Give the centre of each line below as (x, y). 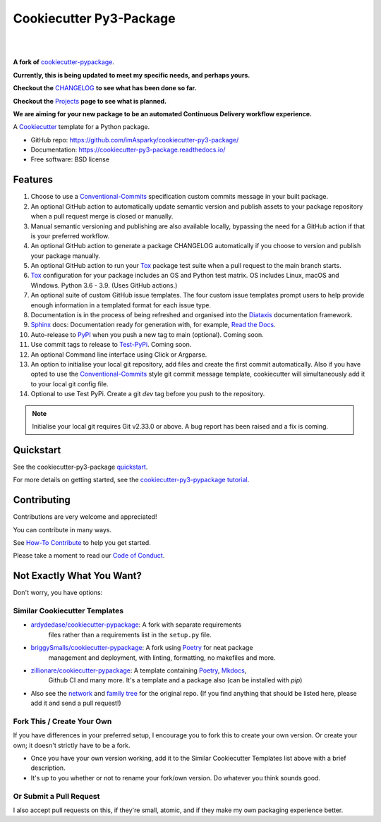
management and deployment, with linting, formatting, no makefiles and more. (162, 657)
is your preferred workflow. (70, 235)
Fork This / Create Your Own (62, 721)
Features (33, 180)
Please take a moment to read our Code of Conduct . (89, 556)
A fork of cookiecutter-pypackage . (64, 62)
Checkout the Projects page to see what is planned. (90, 101)
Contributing (42, 500)
